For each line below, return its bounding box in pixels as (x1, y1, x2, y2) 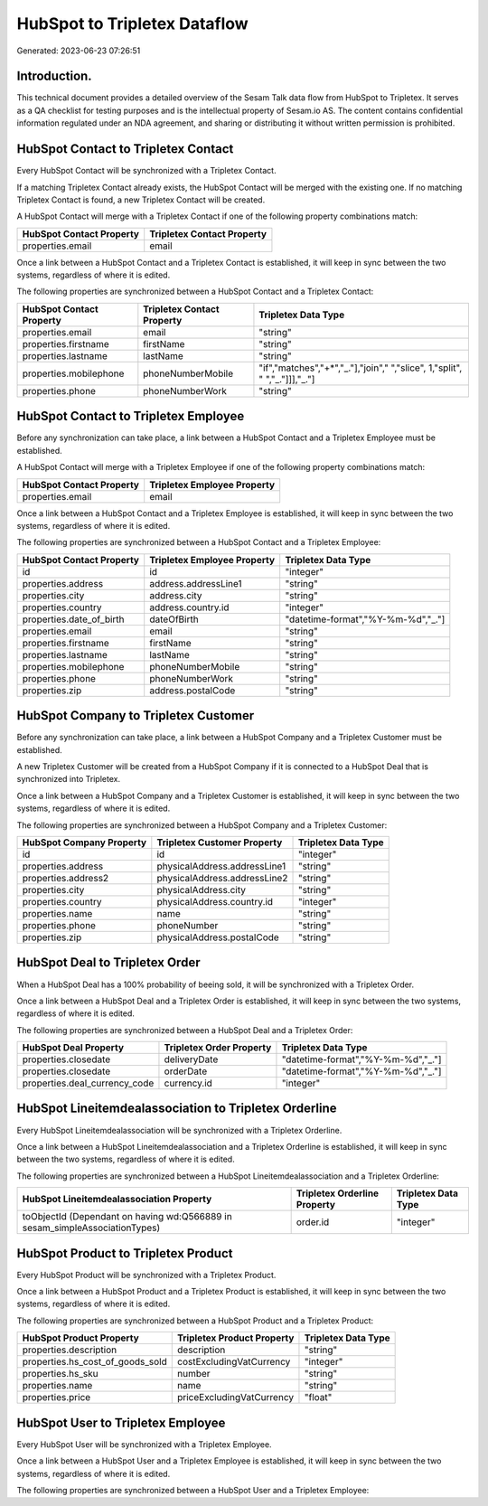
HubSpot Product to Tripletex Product (16, 1246, 233, 1261)
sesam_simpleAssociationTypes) (22, 1221, 161, 1234)
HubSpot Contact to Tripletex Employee (16, 409, 245, 424)
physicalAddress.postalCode (156, 931, 279, 944)
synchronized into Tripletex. (16, 774, 121, 785)
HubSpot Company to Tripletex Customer (16, 708, 255, 723)
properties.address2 (22, 871, 109, 884)
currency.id (164, 1077, 212, 1089)
